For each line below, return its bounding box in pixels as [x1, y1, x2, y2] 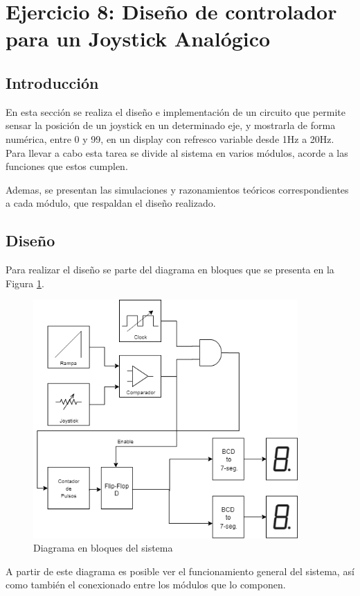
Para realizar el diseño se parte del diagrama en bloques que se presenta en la [6, 262, 334, 277]
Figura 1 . [6, 275, 44, 290]
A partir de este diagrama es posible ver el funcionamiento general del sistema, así [6, 563, 354, 578]
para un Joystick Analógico [6, 24, 271, 53]
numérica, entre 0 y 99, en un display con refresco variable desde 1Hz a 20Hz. [6, 131, 334, 146]
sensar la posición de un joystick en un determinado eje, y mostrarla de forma [6, 118, 336, 133]
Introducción [6, 71, 99, 93]
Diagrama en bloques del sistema [33, 540, 173, 555]
